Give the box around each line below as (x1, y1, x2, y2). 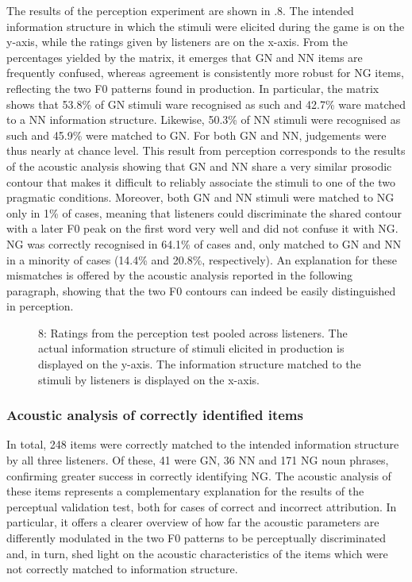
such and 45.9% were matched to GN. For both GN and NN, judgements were (6, 126, 387, 143)
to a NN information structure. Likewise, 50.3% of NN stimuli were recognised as (6, 111, 401, 128)
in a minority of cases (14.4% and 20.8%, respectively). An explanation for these (6, 251, 397, 268)
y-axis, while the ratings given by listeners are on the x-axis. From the (6, 33, 348, 50)
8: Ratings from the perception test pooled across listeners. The (38, 324, 348, 341)
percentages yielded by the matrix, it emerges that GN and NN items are (6, 48, 363, 65)
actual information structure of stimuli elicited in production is (38, 340, 345, 357)
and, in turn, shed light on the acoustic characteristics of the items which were (6, 545, 388, 561)
